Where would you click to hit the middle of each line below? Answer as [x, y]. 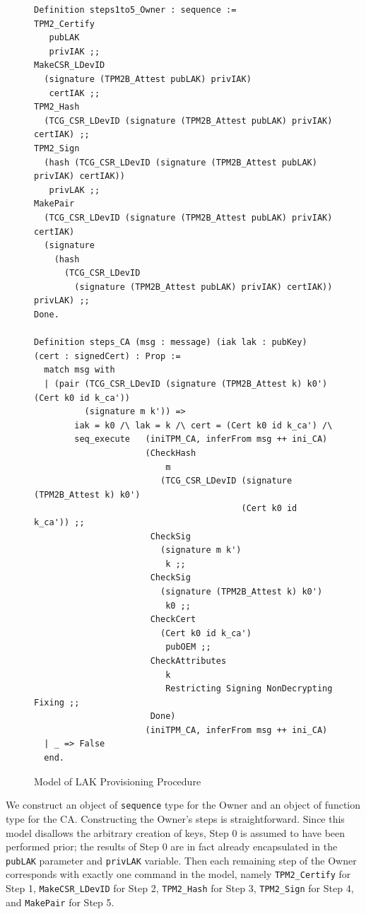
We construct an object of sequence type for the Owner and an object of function [183, 805]
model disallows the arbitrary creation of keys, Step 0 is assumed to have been [176, 832]
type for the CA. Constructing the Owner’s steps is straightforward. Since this [175, 818]
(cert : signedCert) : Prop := [107, 356]
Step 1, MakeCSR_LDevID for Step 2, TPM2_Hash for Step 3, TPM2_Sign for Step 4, [180, 888]
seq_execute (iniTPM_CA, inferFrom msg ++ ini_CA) [201, 439]
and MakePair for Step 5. [60, 902]
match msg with [79, 370]
